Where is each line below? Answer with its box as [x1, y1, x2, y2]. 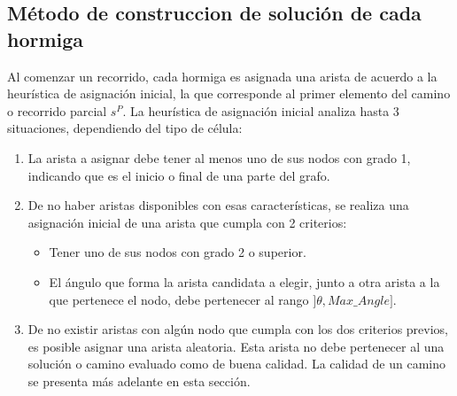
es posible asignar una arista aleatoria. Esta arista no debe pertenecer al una [27, 337, 445, 355]
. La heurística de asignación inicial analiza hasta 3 [122, 101, 399, 120]
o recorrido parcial [7, 101, 107, 120]
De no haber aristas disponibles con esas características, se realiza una [27, 196, 409, 214]
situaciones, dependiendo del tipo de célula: [7, 119, 243, 137]
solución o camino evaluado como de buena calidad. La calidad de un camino [27, 354, 446, 373]
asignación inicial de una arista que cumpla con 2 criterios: [27, 213, 347, 231]
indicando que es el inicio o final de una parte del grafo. [27, 166, 330, 184]
